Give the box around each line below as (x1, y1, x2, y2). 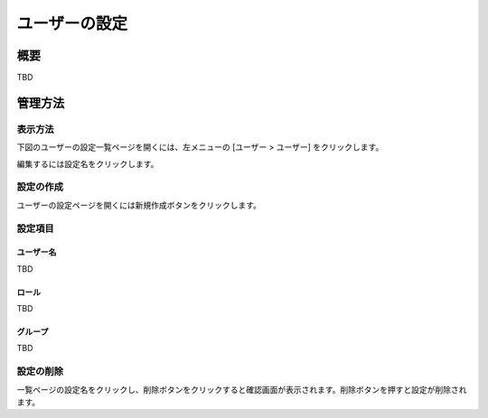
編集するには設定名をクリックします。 (16, 158, 159, 169)
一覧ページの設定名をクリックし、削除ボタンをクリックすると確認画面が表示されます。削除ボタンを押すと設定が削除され (16, 384, 467, 395)
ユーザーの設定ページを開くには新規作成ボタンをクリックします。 (16, 200, 262, 210)
